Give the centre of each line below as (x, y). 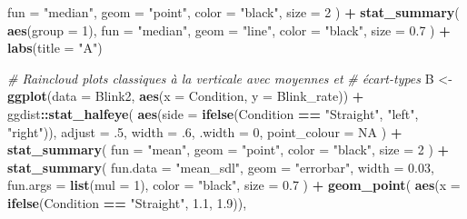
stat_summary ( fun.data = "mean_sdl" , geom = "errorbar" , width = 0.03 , (221, 167)
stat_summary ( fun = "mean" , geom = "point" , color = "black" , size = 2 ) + (229, 149)
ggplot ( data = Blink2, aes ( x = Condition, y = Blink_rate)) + (186, 96)
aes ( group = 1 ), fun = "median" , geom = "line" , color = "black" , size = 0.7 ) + (229, 30)
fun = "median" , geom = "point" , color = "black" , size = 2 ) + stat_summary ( (233, 12)
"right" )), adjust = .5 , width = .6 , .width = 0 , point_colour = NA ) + (205, 131)
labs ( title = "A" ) (55, 48)
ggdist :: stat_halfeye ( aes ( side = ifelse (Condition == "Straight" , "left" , (213, 113)
